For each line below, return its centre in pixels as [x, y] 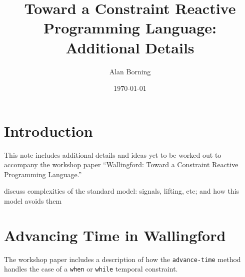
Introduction [48, 131]
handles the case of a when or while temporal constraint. [91, 269]
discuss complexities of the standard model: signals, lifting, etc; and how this [122, 191]
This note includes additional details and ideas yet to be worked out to [113, 154]
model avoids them [33, 201]
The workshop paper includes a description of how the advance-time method [122, 259]
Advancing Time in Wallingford [115, 235]
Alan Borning [130, 71]
